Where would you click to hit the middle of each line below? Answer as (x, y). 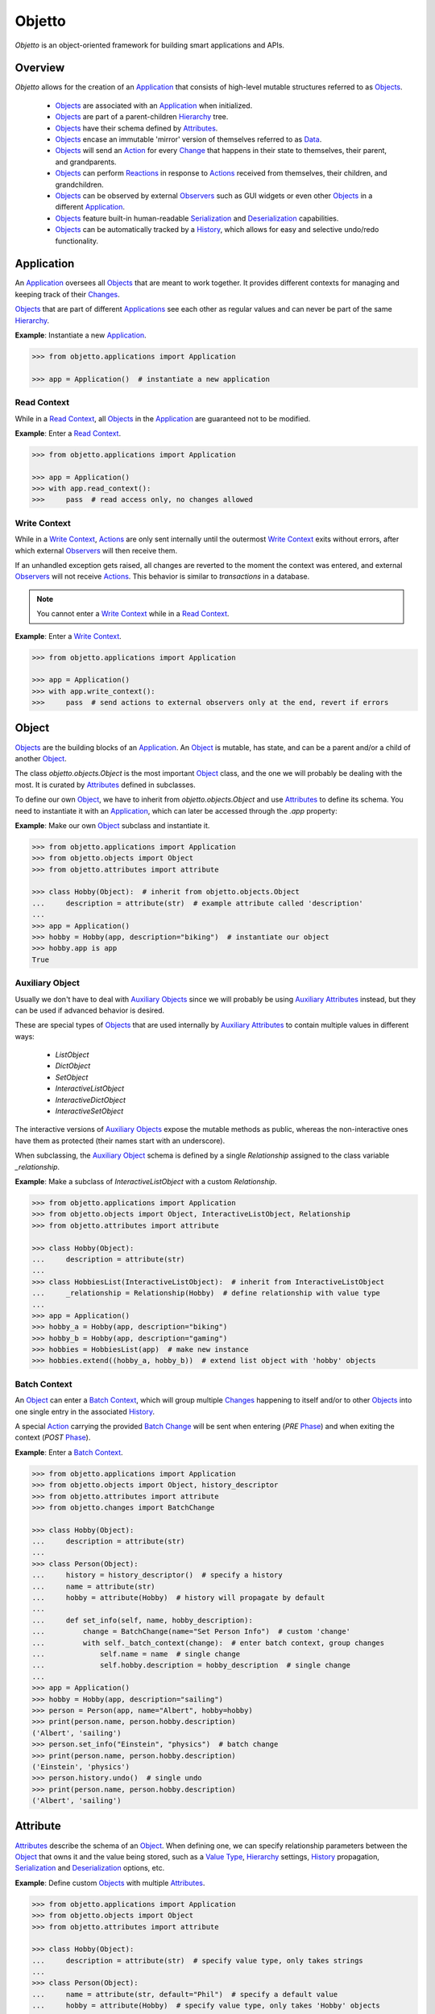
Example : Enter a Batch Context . (69, 1452)
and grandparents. (86, 162)
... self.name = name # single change (136, 1654)
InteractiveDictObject (91, 1100)
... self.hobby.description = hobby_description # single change (191, 1665)
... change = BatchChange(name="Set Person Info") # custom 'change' (191, 1632)
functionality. (77, 241)
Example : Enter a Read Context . (68, 433)
